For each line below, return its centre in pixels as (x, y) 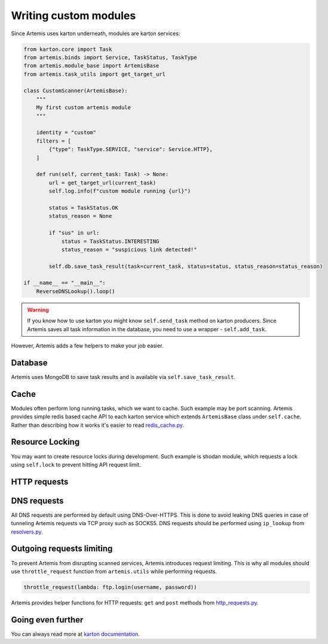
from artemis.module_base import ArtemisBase (91, 66)
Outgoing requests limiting (62, 549)
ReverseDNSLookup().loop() (76, 291)
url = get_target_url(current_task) (102, 183)
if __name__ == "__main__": (65, 283)
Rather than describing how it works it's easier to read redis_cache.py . (98, 425)
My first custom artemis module (84, 108)
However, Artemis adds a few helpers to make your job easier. (87, 346)
